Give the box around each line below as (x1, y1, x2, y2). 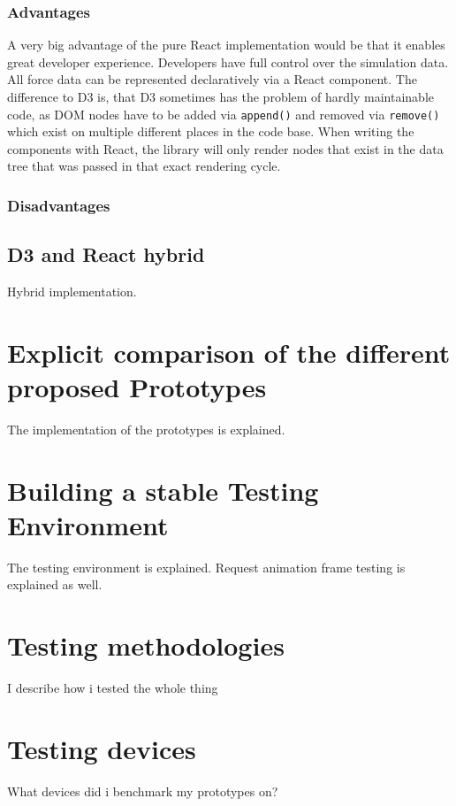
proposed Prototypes (7, 369, 267, 405)
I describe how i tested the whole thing (7, 679, 218, 697)
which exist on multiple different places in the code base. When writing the (7, 122, 414, 141)
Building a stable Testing (7, 472, 319, 508)
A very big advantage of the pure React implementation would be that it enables (7, 35, 445, 54)
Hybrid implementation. (7, 282, 137, 301)
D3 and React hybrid (7, 241, 205, 268)
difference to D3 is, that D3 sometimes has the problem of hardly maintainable (7, 88, 435, 105)
